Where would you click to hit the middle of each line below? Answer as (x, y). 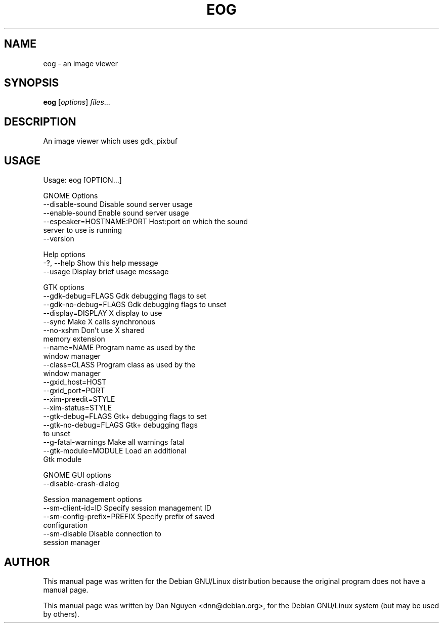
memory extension (74, 339)
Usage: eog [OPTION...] (82, 180)
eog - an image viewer (80, 63)
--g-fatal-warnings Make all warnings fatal (114, 442)
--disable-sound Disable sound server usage (118, 204)
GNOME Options (71, 196)
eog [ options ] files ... (77, 102)
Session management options (93, 499)
